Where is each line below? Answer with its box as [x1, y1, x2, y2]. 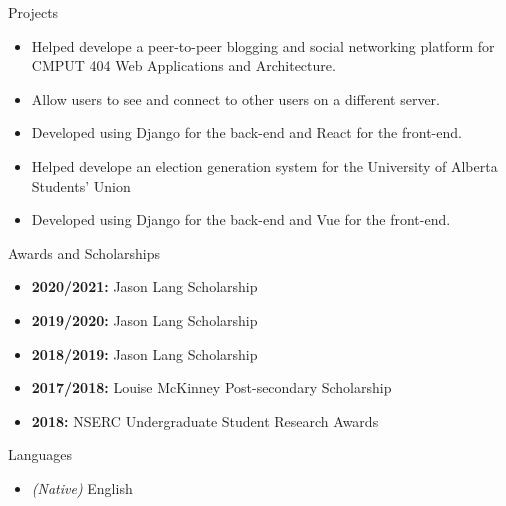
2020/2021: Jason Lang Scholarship [31, 276, 258, 297]
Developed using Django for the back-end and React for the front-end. [31, 122, 462, 143]
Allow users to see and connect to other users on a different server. [31, 88, 440, 109]
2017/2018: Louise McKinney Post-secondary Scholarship [31, 377, 392, 398]
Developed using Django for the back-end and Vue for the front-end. [31, 209, 451, 230]
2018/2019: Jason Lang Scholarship [31, 343, 258, 364]
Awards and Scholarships [8, 242, 160, 263]
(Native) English [31, 477, 133, 498]
